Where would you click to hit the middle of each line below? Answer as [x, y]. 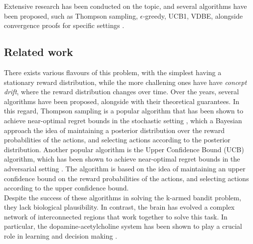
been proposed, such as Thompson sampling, [71, 15]
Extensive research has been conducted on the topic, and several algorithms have [126, 6]
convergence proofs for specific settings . [64, 25]
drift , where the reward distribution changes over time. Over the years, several [122, 92]
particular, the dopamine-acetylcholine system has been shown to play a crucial [123, 226]
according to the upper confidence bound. [66, 188]
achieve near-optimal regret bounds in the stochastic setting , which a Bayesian [123, 120]
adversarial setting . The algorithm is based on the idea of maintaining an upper [125, 168]
